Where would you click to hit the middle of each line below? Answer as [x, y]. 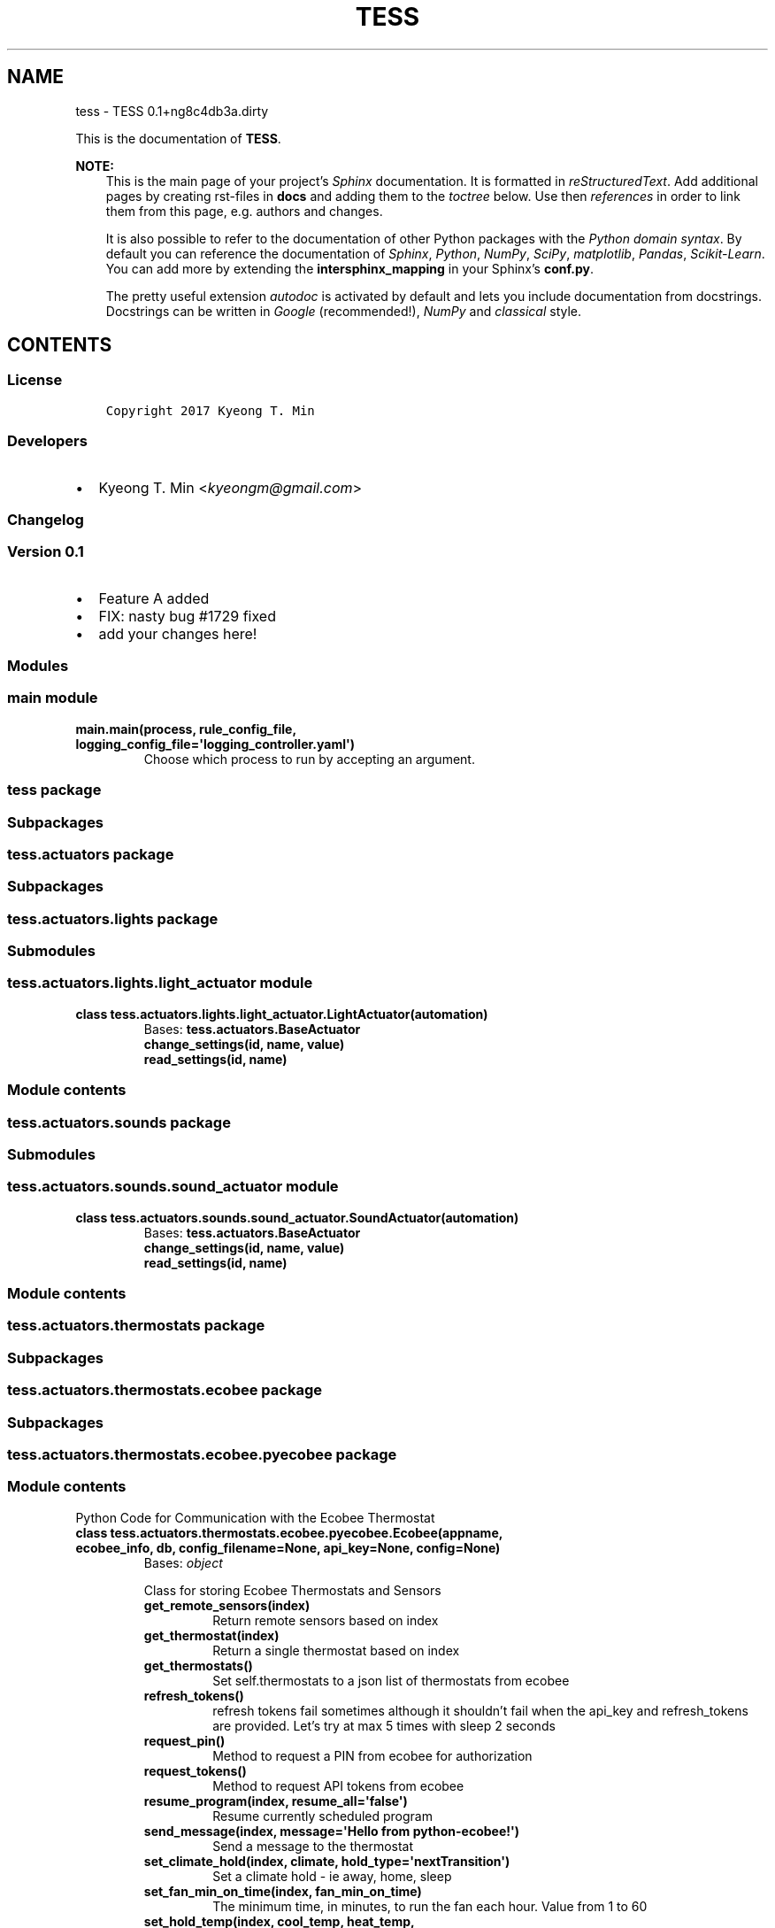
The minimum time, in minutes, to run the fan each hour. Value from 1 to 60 [430, 1906]
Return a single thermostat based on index [336, 1650]
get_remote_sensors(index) [227, 1605]
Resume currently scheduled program [322, 1816]
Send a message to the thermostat [313, 1846]
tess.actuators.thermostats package [136, 1326]
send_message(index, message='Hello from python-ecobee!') [332, 1831]
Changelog [46, 519]
